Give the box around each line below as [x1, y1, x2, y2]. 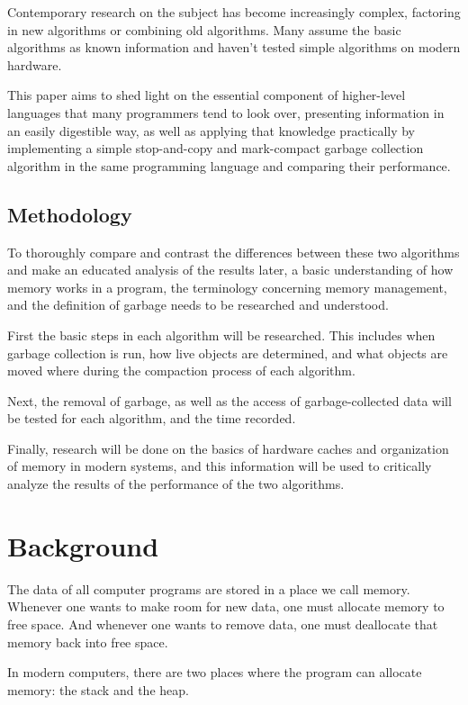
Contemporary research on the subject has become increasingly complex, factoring [7, 3, 461, 21]
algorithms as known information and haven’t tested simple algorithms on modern [7, 38, 461, 57]
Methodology [7, 200, 132, 228]
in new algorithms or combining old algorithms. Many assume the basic [7, 20, 401, 39]
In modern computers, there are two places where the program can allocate [7, 663, 422, 682]
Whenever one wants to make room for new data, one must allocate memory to [7, 597, 445, 616]
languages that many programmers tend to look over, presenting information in [7, 103, 445, 122]
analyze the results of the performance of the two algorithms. [7, 475, 345, 493]
